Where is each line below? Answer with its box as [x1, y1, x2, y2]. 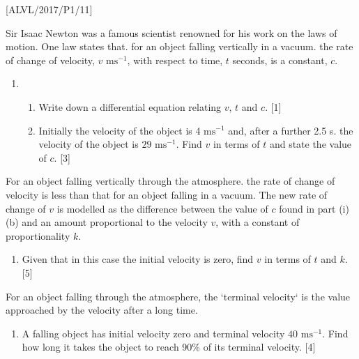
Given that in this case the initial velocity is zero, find [22, 252, 254, 266]
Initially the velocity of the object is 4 [38, 123, 201, 137]
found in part [279, 201, 336, 215]
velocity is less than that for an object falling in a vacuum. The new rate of [6, 187, 328, 201]
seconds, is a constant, [232, 52, 328, 67]
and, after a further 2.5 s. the [228, 123, 353, 137]
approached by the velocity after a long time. [6, 303, 198, 317]
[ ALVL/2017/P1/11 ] [6, 2, 93, 16]
